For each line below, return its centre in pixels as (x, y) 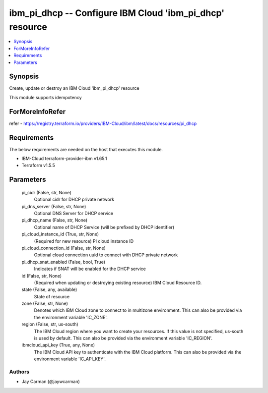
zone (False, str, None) (45, 304)
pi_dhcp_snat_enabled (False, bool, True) (64, 262)
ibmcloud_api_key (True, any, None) (58, 345)
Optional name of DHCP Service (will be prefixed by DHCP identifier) (104, 227)
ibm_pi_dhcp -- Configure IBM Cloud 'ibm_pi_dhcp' (117, 13)
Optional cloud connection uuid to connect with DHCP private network (106, 255)
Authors (19, 372)
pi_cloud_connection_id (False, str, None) (64, 248)
